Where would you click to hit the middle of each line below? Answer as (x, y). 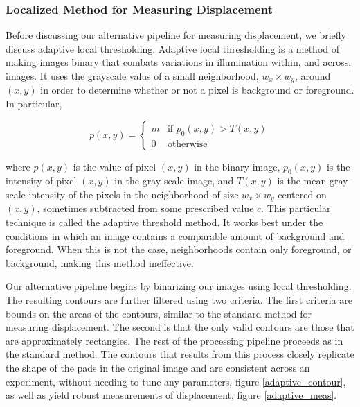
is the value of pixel (115, 166)
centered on (302, 194)
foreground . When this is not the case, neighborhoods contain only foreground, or (179, 249)
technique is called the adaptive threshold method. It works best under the (164, 222)
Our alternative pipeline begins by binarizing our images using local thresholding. (179, 286)
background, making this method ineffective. (100, 262)
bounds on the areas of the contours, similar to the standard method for (159, 313)
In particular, (34, 104)
